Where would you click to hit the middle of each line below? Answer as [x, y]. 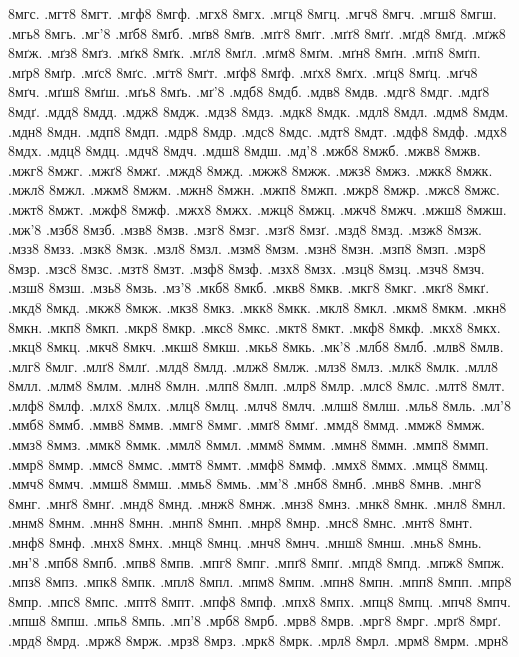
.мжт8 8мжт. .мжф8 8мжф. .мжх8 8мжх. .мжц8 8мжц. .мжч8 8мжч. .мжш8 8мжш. [257, 208]
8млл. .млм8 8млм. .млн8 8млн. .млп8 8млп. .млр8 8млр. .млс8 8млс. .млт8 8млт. [256, 385]
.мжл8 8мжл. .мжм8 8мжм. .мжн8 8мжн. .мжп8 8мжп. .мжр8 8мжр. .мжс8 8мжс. [254, 189]
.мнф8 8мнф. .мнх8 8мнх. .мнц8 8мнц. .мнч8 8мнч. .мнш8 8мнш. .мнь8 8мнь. [245, 542]
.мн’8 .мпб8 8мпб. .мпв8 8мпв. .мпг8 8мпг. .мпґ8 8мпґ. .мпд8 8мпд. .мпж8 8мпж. [256, 561]
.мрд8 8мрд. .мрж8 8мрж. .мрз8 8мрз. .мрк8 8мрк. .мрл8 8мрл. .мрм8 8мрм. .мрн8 [258, 640]
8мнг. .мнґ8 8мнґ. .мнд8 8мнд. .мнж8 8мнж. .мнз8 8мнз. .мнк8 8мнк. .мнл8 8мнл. [257, 502]
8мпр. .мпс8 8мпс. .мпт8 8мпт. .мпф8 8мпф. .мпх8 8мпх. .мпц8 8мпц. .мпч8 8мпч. [259, 600]
